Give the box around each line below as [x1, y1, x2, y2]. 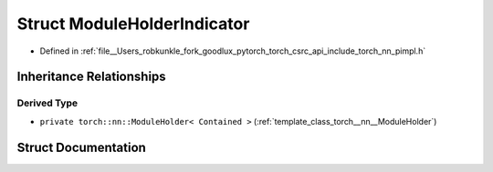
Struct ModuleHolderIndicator [16, 14, 250, 34]
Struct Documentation [16, 139, 146, 155]
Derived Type [16, 96, 78, 109]
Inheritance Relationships [16, 69, 166, 85]
